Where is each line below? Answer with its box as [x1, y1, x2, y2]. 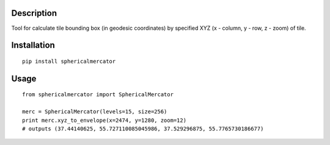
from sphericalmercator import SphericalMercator [22, 91, 174, 98]
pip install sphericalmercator [22, 58, 116, 65]
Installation [11, 40, 55, 51]
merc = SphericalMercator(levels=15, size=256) [22, 108, 167, 115]
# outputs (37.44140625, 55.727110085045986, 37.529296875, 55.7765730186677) [22, 125, 264, 132]
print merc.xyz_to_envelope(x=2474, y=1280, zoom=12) [22, 116, 186, 124]
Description [11, 8, 57, 18]
